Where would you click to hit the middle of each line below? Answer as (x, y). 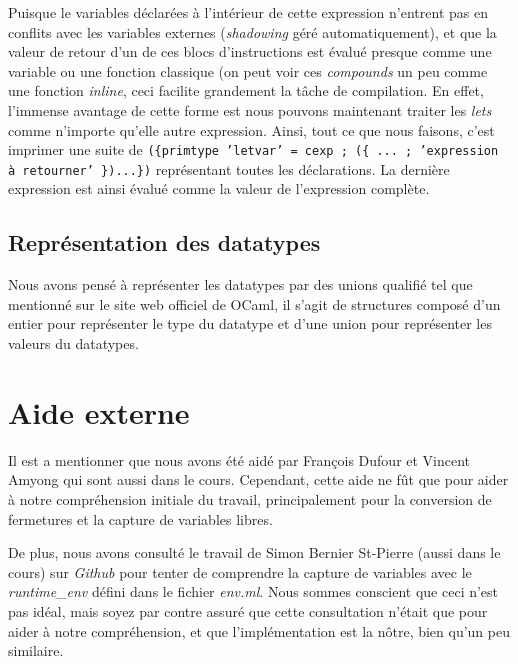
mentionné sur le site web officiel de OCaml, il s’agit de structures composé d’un (254, 303)
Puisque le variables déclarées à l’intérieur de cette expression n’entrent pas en (248, 12)
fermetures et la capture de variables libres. (140, 518)
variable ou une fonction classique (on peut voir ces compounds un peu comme (248, 70)
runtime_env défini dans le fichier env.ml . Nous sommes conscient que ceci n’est (253, 591)
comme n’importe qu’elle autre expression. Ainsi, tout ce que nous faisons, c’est (251, 129)
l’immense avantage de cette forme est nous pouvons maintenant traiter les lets (250, 109)
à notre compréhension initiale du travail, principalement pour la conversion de (250, 498)
